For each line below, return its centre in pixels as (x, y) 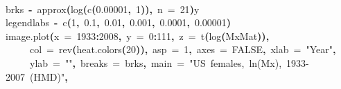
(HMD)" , (49, 76)
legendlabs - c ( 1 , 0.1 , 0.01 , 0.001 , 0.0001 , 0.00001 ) (119, 22)
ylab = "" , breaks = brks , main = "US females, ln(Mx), (156, 62)
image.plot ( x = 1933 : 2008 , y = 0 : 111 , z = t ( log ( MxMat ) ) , (138, 36)
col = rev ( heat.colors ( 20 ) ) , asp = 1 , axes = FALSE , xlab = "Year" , (183, 49)
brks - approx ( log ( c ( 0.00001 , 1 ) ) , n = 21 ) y (103, 9)
